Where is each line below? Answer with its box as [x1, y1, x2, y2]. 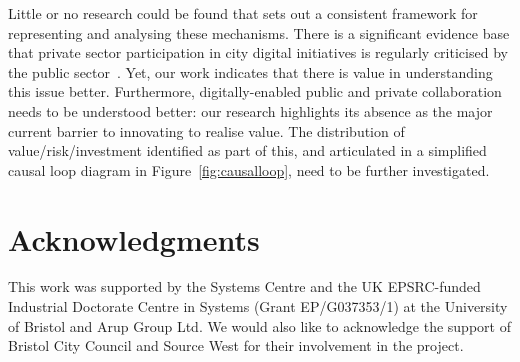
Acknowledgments [8, 218, 260, 259]
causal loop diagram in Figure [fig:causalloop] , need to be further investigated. [8, 159, 490, 180]
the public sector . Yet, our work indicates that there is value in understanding [8, 61, 493, 82]
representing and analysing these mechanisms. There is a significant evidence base [8, 22, 510, 43]
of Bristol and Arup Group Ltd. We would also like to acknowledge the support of [8, 315, 511, 336]
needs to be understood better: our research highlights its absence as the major [8, 100, 493, 121]
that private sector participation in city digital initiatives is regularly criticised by [8, 42, 508, 63]
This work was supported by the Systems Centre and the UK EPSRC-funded [8, 276, 481, 297]
